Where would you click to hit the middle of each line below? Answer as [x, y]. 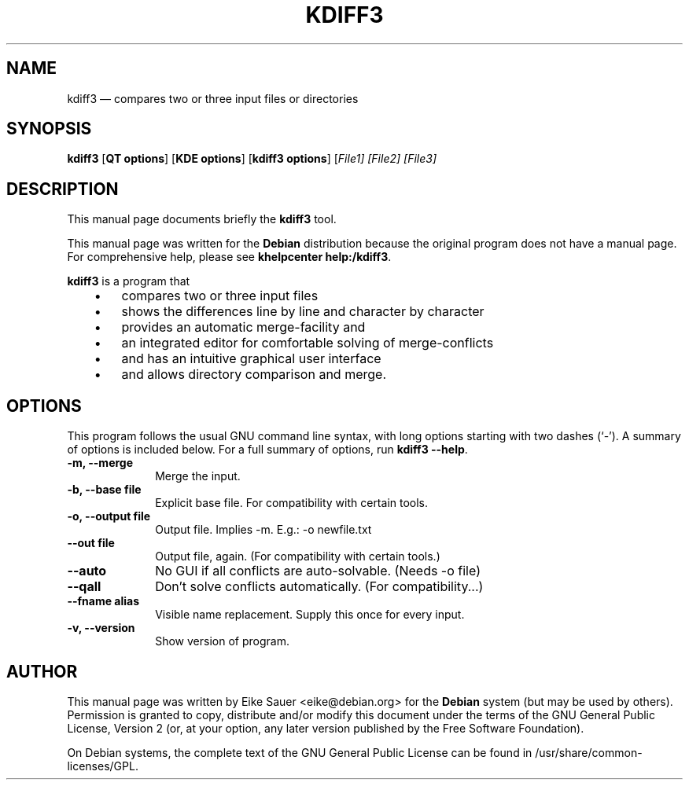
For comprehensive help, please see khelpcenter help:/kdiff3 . [229, 257]
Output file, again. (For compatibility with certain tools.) [298, 556]
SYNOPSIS [49, 129]
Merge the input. [198, 476]
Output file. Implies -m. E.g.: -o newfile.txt [263, 530]
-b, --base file [104, 490]
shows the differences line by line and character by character [303, 312]
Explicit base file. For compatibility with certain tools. [292, 503]
